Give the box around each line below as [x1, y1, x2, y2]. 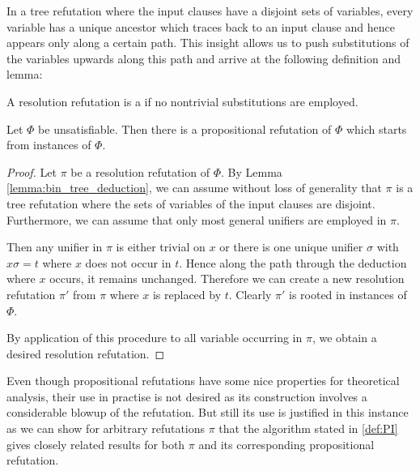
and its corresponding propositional [198, 435, 375, 452]
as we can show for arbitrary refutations [6, 420, 206, 437]
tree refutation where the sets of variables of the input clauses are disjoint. [6, 195, 375, 212]
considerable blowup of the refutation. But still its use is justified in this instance [6, 404, 409, 421]
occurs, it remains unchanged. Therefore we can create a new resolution [49, 270, 405, 287]
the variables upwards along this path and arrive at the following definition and [6, 49, 401, 66]
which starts [346, 120, 407, 137]
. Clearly [228, 285, 272, 302]
